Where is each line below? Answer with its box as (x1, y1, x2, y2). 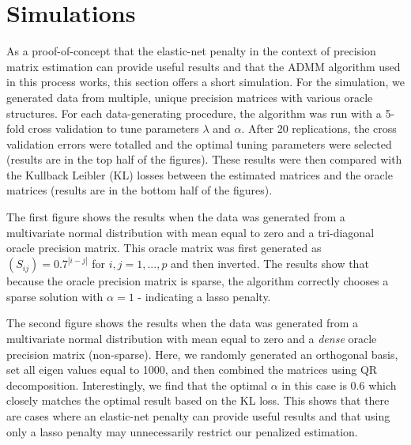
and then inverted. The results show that (171, 255, 369, 272)
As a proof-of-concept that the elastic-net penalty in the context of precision (6, 43, 376, 59)
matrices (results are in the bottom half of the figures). (6, 182, 273, 198)
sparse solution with (6, 288, 104, 304)
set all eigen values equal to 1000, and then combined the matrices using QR (6, 361, 378, 378)
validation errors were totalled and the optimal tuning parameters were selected (6, 135, 392, 152)
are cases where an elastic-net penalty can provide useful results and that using (6, 408, 390, 424)
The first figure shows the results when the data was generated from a (6, 209, 345, 225)
